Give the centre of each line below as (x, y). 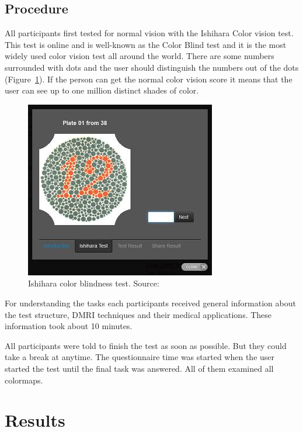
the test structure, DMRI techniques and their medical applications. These (138, 314)
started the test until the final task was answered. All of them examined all (139, 368)
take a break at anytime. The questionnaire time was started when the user (140, 357)
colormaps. (24, 380)
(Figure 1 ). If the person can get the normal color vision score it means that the (149, 79)
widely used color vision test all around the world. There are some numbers (140, 56)
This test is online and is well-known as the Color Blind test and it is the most (146, 44)
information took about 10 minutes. (69, 326)
